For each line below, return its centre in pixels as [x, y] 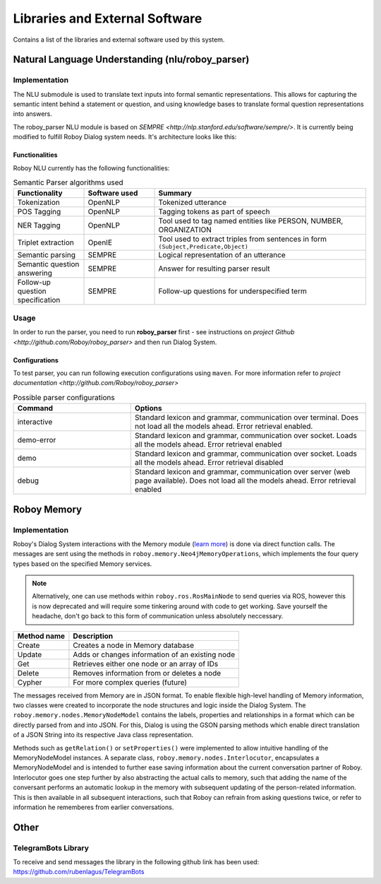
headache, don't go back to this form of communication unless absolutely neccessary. [158, 616]
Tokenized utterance [193, 203]
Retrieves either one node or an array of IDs [146, 664]
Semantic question [48, 264]
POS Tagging [39, 212]
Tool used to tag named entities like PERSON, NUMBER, [251, 221]
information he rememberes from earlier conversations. [93, 807]
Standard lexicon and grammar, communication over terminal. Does [247, 418]
